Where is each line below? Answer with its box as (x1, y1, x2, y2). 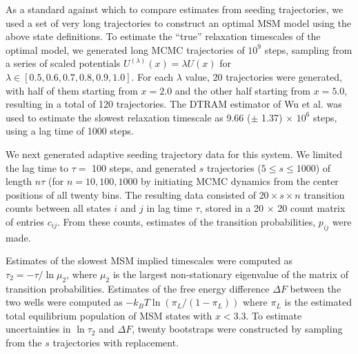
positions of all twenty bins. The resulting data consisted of (6, 187, 256, 201)
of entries (6, 214, 45, 228)
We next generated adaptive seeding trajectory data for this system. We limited (6, 146, 343, 161)
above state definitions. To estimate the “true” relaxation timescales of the (6, 29, 321, 43)
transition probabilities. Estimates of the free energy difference (6, 281, 270, 295)
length (6, 174, 32, 188)
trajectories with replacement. (52, 335, 179, 350)
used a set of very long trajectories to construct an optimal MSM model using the (6, 15, 352, 30)
